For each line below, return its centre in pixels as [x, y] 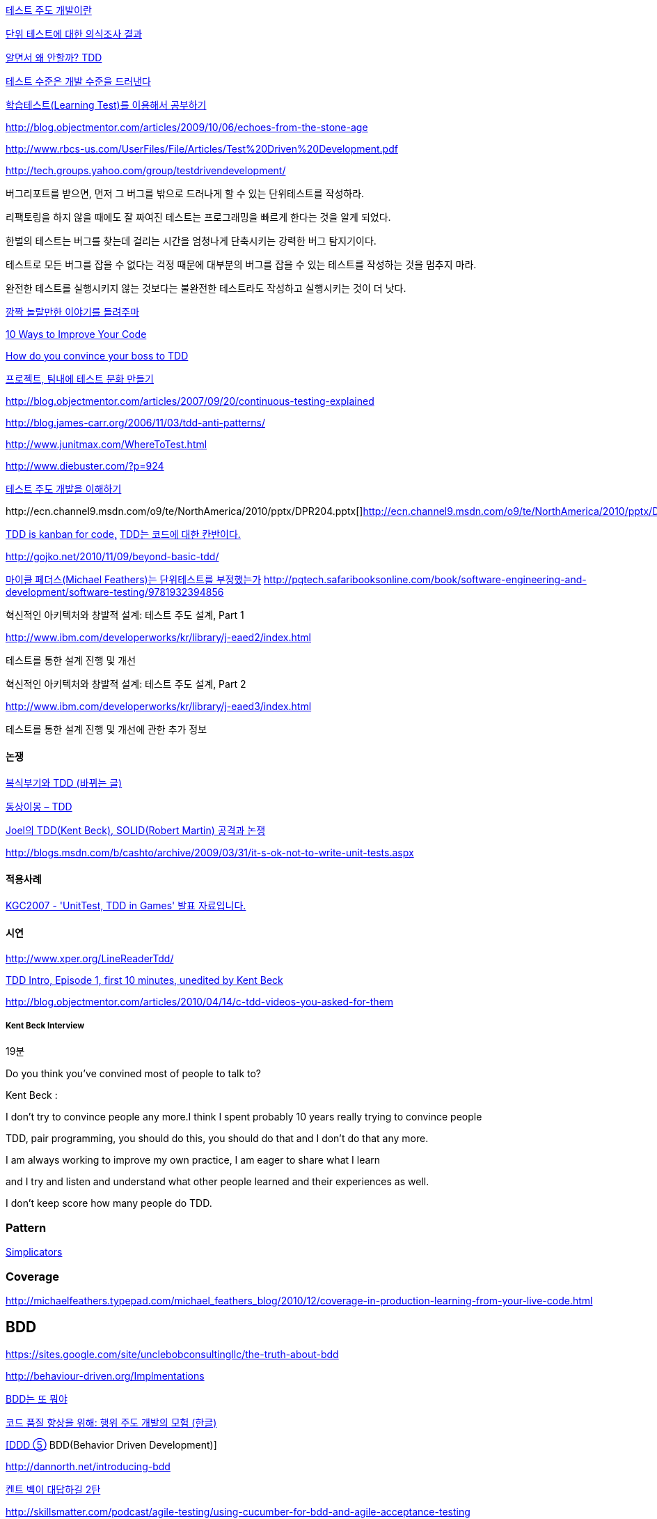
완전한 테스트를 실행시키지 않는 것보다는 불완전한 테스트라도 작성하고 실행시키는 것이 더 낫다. [206, 288]
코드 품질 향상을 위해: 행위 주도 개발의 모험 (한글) [111, 1422]
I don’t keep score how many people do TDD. [109, 1203]
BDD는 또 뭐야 [37, 1398]
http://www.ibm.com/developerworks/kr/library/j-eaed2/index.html [158, 637]
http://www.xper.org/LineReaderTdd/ [90, 958]
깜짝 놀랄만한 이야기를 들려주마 [73, 312]
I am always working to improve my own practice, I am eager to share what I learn [193, 1160]
